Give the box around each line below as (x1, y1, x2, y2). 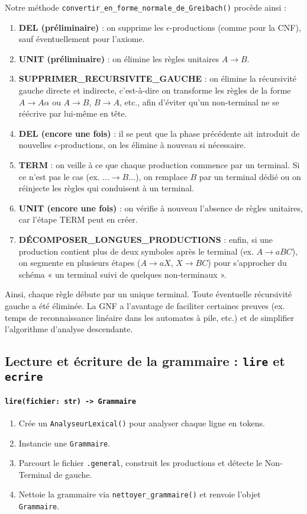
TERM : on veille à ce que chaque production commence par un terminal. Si (18, 159, 300, 171)
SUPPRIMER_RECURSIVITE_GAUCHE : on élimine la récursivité (18, 72, 297, 85)
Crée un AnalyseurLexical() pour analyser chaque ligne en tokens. (18, 416, 265, 429)
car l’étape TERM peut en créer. (18, 213, 138, 226)
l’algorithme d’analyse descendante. (5, 323, 133, 335)
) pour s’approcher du (208, 256, 287, 269)
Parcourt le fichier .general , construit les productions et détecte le (18, 457, 263, 469)
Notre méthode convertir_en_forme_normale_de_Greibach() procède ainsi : (5, 1, 286, 13)
